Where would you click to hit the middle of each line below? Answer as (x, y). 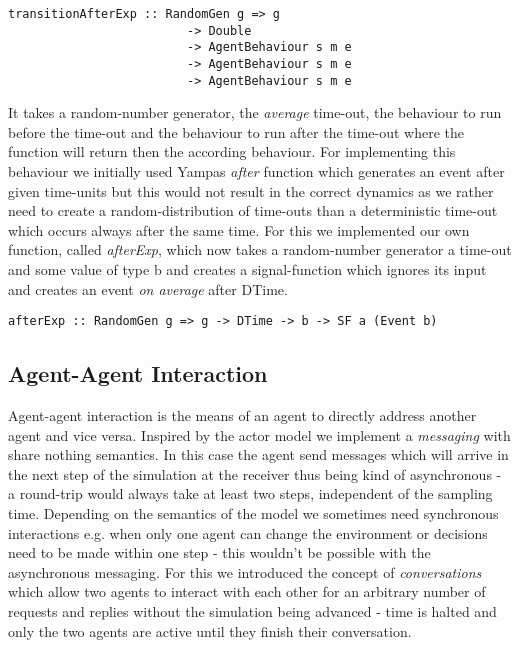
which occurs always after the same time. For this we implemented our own (239, 229)
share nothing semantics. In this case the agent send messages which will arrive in (258, 454)
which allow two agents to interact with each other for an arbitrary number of (247, 591)
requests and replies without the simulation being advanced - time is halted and (252, 611)
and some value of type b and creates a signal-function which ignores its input (247, 269)
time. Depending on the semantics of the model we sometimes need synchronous (253, 513)
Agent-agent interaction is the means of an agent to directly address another (242, 415)
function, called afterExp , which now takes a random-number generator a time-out (260, 249)
